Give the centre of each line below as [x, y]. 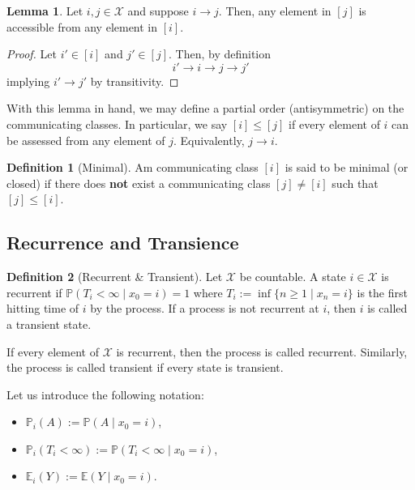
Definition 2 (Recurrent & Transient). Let [115, 277]
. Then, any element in [275, 11]
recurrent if [34, 292]
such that [355, 183]
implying [28, 81]
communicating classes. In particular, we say [117, 124]
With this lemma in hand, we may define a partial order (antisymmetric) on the [205, 108]
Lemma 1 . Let [45, 11]
